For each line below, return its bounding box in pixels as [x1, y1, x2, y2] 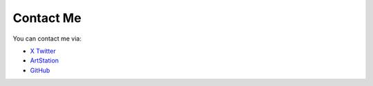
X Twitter [30, 47, 56, 55]
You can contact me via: [12, 34, 82, 43]
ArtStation [30, 56, 59, 65]
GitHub [30, 66, 50, 74]
